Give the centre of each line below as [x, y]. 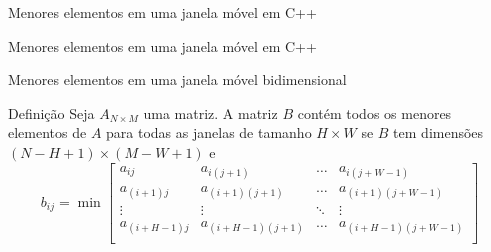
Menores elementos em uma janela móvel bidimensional [177, 79]
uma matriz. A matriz [210, 112]
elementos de [47, 132]
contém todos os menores [374, 112]
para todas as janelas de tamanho [209, 132]
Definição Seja [51, 112]
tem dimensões [438, 132]
